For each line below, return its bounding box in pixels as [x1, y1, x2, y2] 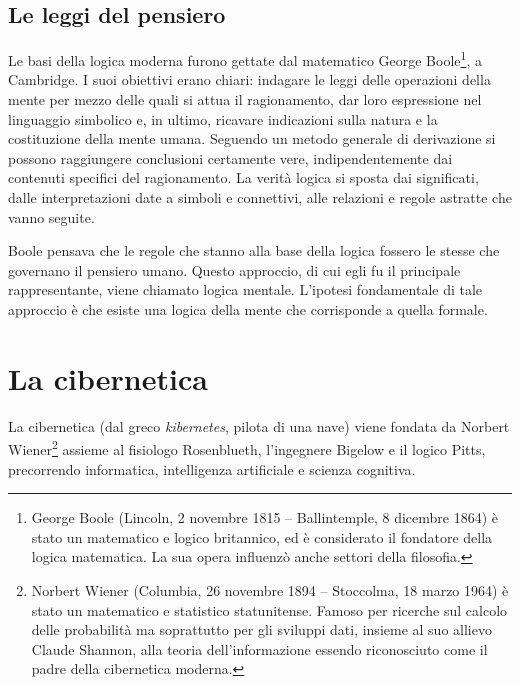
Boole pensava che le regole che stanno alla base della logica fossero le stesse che [8, 240, 500, 261]
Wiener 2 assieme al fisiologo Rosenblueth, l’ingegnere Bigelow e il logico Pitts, [8, 436, 486, 459]
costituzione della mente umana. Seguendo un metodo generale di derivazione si [8, 128, 496, 149]
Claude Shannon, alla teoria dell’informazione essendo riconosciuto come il [31, 638, 488, 659]
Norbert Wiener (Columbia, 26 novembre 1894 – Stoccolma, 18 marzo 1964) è [31, 579, 509, 600]
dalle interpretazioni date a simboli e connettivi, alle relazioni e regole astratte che [8, 187, 512, 208]
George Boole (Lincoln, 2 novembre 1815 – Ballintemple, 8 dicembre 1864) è [31, 507, 499, 528]
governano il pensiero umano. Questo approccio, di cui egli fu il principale [8, 259, 461, 280]
